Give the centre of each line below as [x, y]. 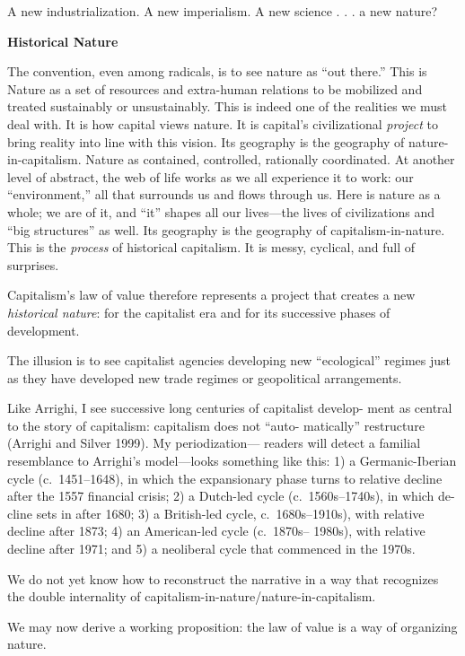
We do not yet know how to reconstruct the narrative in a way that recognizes [223, 578]
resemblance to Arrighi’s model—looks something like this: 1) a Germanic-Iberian [232, 461]
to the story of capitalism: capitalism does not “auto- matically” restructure [216, 425]
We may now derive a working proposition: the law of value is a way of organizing [232, 626]
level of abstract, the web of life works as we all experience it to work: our [211, 176]
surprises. [33, 264]
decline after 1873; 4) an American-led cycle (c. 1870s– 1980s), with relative [216, 531]
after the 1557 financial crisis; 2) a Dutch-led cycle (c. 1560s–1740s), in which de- [231, 496]
